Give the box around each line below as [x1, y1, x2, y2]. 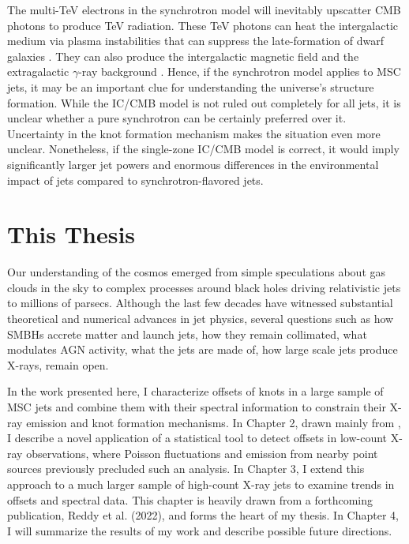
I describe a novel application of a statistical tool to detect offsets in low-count [7, 430, 388, 446]
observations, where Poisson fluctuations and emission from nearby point [26, 445, 378, 461]
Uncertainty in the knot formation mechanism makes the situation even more [7, 125, 381, 141]
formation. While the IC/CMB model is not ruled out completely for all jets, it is [7, 94, 401, 111]
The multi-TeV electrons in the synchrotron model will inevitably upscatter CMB [7, 2, 401, 17]
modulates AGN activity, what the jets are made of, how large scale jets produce [7, 341, 398, 358]
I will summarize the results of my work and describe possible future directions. [7, 522, 392, 538]
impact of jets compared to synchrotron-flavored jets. [7, 171, 264, 188]
